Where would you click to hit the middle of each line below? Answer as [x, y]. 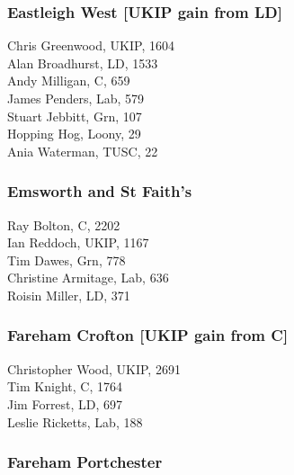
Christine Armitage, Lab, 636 [88, 278]
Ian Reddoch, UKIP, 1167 [78, 242]
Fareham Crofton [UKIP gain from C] [148, 335]
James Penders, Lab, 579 [76, 98]
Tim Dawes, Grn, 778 [67, 260]
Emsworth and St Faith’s [100, 191]
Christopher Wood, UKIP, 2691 [94, 368]
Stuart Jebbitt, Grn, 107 [75, 116]
